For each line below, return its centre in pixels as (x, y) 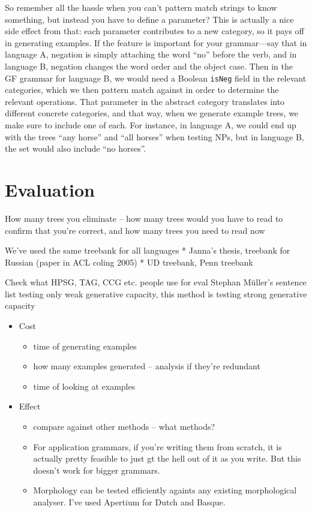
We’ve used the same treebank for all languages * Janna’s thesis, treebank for (148, 250)
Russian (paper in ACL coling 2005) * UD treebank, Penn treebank (129, 262)
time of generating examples (85, 346)
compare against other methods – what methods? (124, 427)
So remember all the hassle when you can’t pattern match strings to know (141, 7)
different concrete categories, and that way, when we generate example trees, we (152, 113)
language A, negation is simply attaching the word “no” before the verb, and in (151, 54)
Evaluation (50, 189)
